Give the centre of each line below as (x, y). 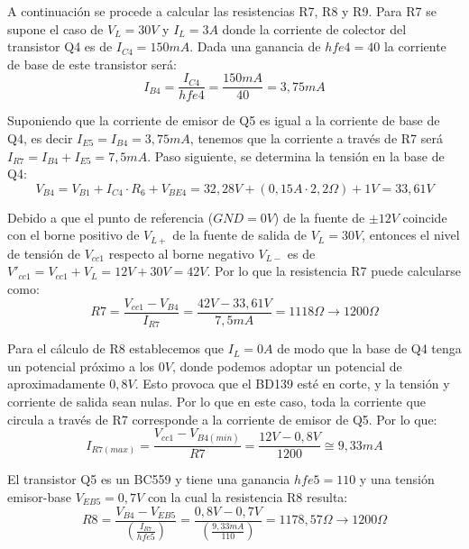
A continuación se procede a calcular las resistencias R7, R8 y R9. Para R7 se (222, 11)
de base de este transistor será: (92, 64)
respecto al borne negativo (181, 253)
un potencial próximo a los (81, 366)
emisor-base (39, 496)
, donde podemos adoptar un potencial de (287, 366)
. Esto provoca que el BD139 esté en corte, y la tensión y (292, 384)
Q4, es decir (40, 138)
